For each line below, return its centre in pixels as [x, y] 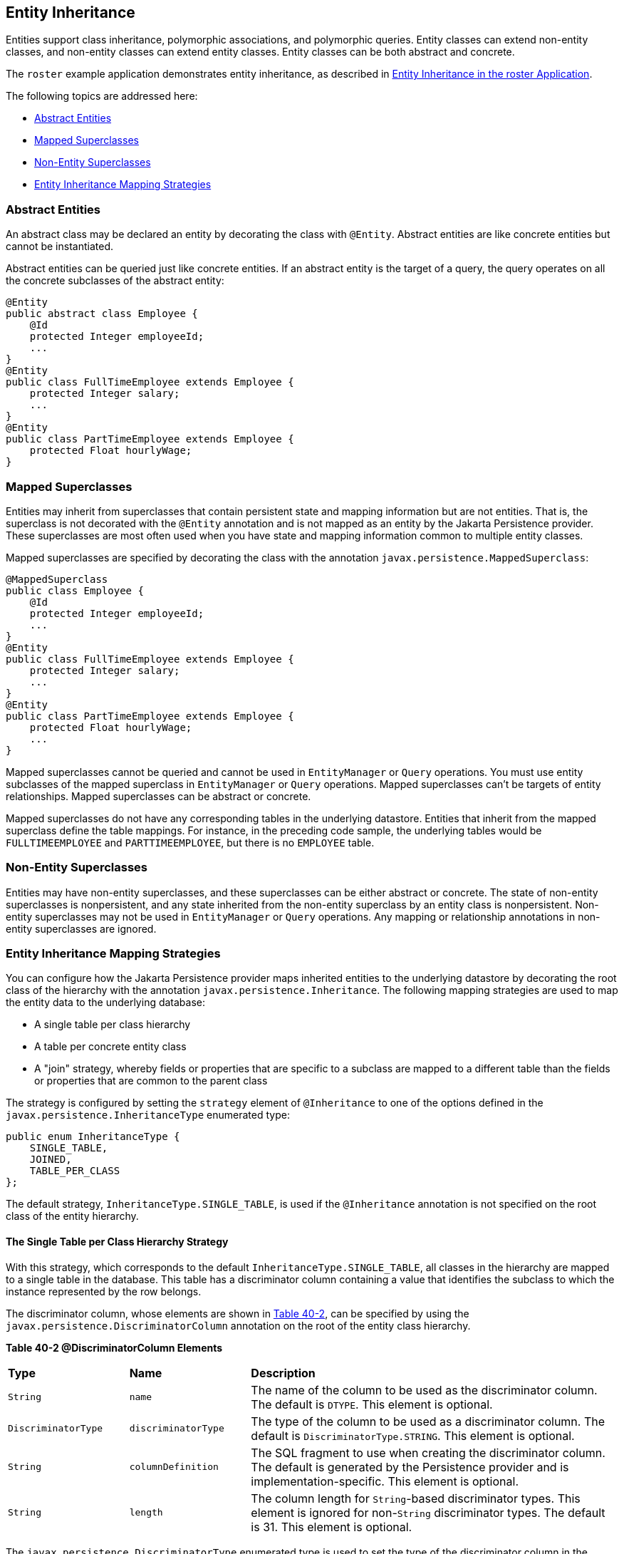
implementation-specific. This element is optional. [385, 1481]
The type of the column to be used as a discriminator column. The [428, 1421]
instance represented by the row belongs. [104, 1291]
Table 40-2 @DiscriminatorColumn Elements [114, 1347]
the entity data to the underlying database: [106, 1003]
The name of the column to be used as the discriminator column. [424, 1390]
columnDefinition [174, 1467]
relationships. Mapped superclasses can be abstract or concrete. [158, 796]
